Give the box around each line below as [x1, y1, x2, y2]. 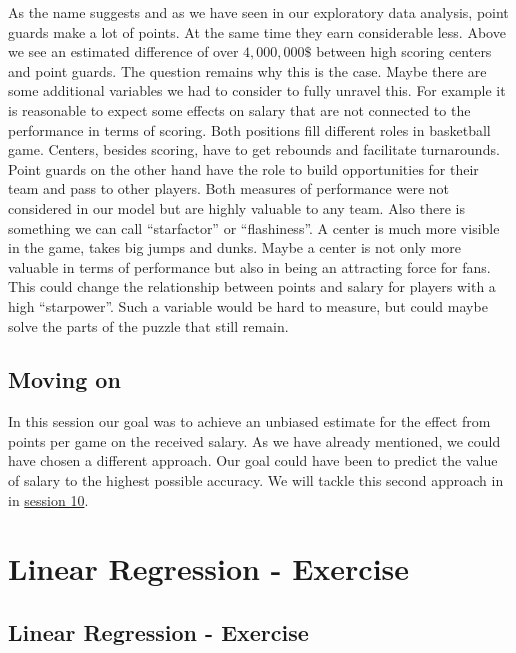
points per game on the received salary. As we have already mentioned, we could [8, 430, 501, 451]
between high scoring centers [316, 41, 492, 62]
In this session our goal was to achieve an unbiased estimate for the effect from [8, 411, 491, 432]
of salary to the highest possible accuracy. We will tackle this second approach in [8, 470, 504, 491]
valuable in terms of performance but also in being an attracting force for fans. [8, 256, 491, 277]
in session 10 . [8, 489, 89, 510]
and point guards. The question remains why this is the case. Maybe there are [8, 60, 487, 81]
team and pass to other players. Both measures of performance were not [8, 178, 449, 199]
